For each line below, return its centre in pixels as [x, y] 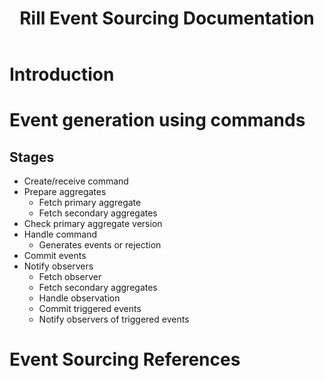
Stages [32, 157]
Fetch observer [70, 277]
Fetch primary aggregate [90, 203]
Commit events [55, 256]
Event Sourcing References [125, 359]
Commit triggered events [90, 309]
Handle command [60, 234]
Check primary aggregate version [93, 224]
